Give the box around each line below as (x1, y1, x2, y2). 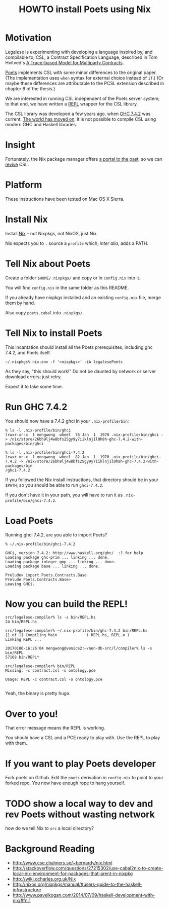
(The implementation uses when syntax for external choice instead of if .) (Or (5, 75, 164, 81)
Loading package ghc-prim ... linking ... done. (5, 555, 109, 560)
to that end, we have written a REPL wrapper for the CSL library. (5, 100, 138, 107)
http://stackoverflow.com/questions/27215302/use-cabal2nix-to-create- (12, 865, 163, 871)
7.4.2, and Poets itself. (5, 349, 51, 355)
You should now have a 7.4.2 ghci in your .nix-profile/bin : (5, 418, 129, 424)
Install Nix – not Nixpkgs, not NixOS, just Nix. (5, 230, 98, 236)
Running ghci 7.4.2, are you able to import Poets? (5, 531, 107, 538)
